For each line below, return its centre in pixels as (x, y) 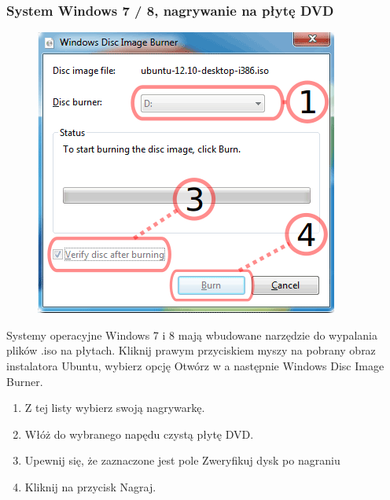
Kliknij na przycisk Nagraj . (90, 486)
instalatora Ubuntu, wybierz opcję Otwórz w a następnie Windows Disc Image (195, 366)
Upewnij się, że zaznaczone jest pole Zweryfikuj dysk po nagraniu (182, 460)
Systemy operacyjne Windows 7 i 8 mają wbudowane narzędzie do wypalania (192, 335)
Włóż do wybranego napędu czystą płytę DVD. (139, 434)
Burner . (25, 381)
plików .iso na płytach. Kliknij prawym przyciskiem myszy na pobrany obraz (191, 350)
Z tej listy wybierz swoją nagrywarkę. (115, 408)
